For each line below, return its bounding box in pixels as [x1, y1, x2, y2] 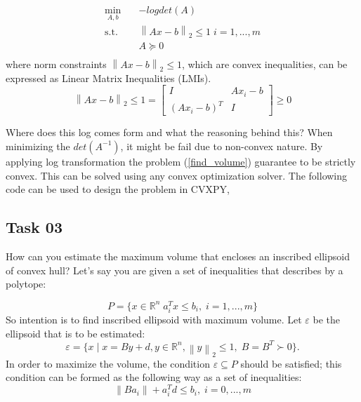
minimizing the [6, 138, 70, 153]
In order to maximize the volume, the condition [6, 356, 210, 370]
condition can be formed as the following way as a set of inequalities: [6, 370, 302, 384]
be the [313, 311, 341, 326]
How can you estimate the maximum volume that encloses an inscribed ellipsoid [6, 248, 350, 263]
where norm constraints [6, 57, 107, 72]
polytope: [6, 276, 46, 291]
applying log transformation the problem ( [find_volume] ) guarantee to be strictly [6, 154, 356, 168]
